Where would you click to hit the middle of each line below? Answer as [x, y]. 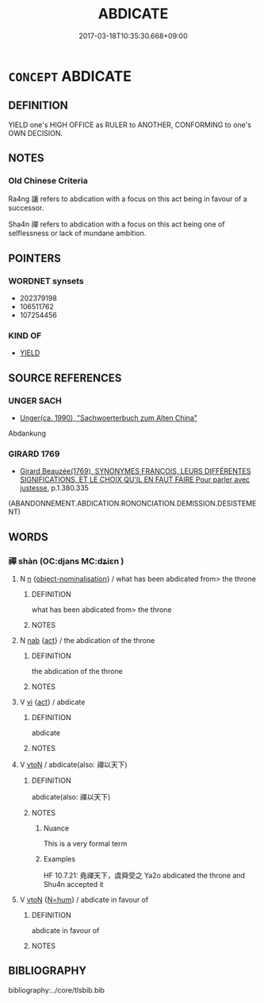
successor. [26, 208]
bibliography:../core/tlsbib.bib [57, 989]
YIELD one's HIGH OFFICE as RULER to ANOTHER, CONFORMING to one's [130, 125]
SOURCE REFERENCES [65, 378]
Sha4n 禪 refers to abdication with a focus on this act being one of [117, 224]
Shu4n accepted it [73, 885]
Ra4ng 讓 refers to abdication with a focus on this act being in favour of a [128, 199]
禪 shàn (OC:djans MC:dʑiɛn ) [66, 561]
